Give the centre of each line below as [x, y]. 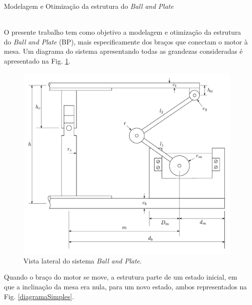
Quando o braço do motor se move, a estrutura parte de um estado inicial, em [121, 277]
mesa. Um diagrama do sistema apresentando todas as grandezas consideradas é [123, 51]
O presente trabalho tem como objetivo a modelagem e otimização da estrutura [123, 32]
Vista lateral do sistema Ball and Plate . [83, 260]
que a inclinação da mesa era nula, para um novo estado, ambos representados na [126, 286]
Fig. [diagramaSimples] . [39, 296]
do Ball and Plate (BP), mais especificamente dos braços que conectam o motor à [126, 41]
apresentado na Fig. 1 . [37, 60]
